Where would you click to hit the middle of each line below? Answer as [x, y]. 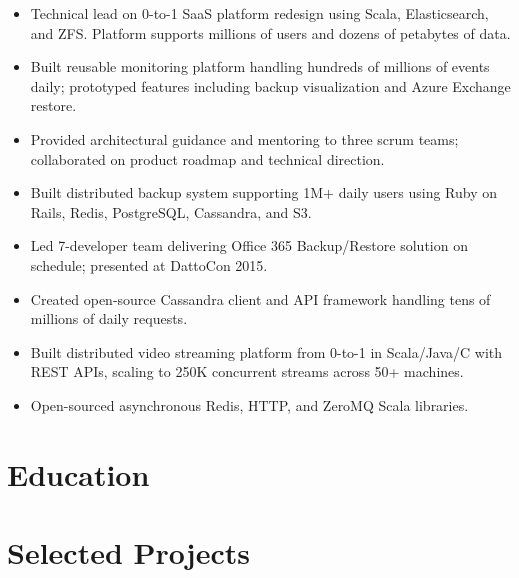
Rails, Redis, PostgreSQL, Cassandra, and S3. [171, 211]
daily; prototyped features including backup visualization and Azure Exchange [270, 85]
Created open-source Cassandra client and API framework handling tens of [260, 298]
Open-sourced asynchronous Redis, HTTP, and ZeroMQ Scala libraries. [249, 404]
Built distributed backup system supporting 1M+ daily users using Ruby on [264, 192]
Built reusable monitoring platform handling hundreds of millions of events [260, 66]
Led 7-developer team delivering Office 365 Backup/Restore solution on [249, 245]
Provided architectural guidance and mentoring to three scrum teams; [244, 138]
